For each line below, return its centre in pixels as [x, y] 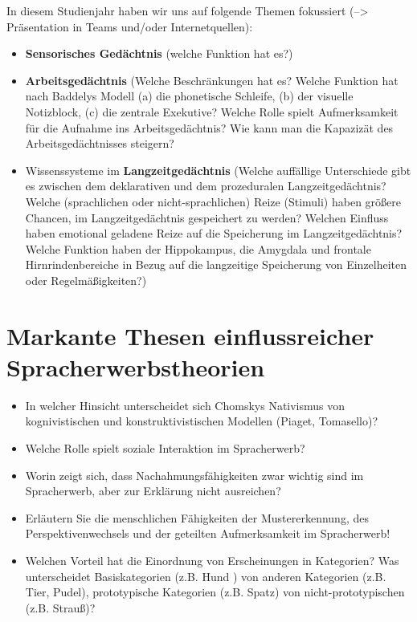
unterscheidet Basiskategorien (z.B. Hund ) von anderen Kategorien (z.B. [206, 576]
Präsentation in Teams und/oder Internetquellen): [130, 26]
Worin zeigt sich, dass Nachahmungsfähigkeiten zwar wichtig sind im [194, 475]
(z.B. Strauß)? [60, 607]
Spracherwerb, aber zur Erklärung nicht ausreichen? [153, 491]
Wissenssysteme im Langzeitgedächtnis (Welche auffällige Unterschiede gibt [218, 170]
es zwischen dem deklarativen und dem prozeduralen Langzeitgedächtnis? [206, 186]
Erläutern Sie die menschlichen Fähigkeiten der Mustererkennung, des [197, 517]
